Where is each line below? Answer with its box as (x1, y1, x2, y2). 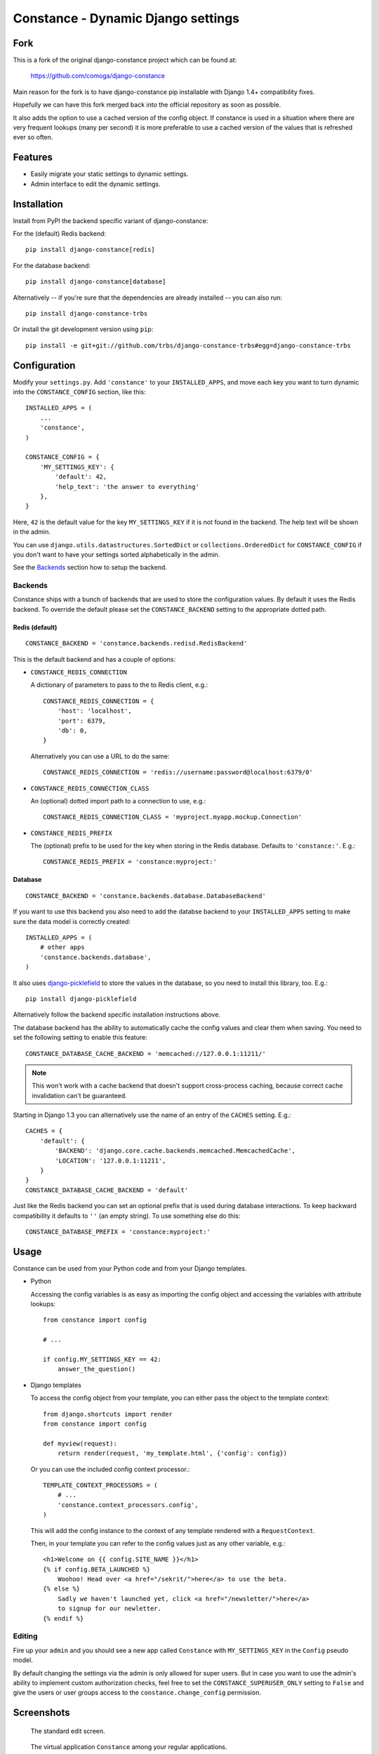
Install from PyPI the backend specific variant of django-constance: (13, 216, 208, 225)
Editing (13, 1631, 38, 1641)
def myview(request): (43, 1439, 117, 1447)
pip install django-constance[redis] (25, 246, 156, 254)
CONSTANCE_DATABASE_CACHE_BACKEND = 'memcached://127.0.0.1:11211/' (25, 1050, 266, 1057)
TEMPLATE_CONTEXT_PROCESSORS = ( (43, 1481, 158, 1489)
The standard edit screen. (30, 1727, 105, 1735)
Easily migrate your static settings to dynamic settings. (30, 170, 189, 178)
